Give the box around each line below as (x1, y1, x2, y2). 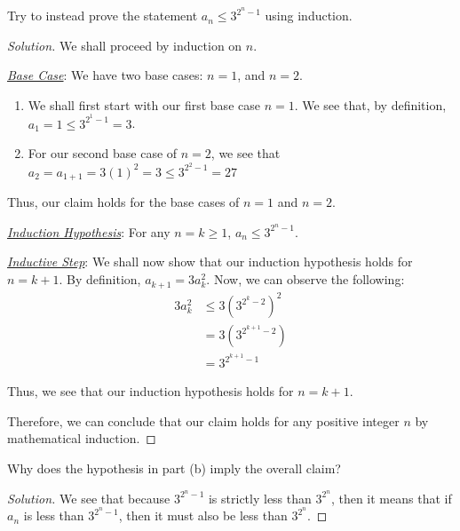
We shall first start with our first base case (28, 95, 260, 114)
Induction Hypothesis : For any (7, 222, 171, 241)
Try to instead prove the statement (7, 6, 198, 25)
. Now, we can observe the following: (206, 270, 405, 289)
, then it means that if (330, 488, 452, 507)
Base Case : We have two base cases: (7, 66, 203, 84)
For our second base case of (28, 144, 178, 162)
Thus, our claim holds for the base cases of (7, 193, 240, 211)
